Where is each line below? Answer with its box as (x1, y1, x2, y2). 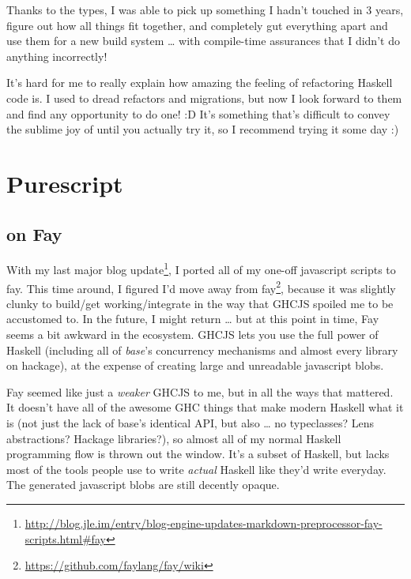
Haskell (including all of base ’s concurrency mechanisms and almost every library (6, 341, 398, 358)
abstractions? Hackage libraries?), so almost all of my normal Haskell (6, 430, 341, 446)
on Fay (6, 221, 62, 246)
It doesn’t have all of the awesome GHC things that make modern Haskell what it (6, 399, 404, 415)
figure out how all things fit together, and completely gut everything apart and (6, 17, 388, 33)
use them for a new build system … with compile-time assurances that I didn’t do (6, 32, 400, 49)
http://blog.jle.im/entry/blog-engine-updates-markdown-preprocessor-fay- (25, 514, 383, 531)
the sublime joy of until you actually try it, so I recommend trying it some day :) (6, 121, 399, 137)
